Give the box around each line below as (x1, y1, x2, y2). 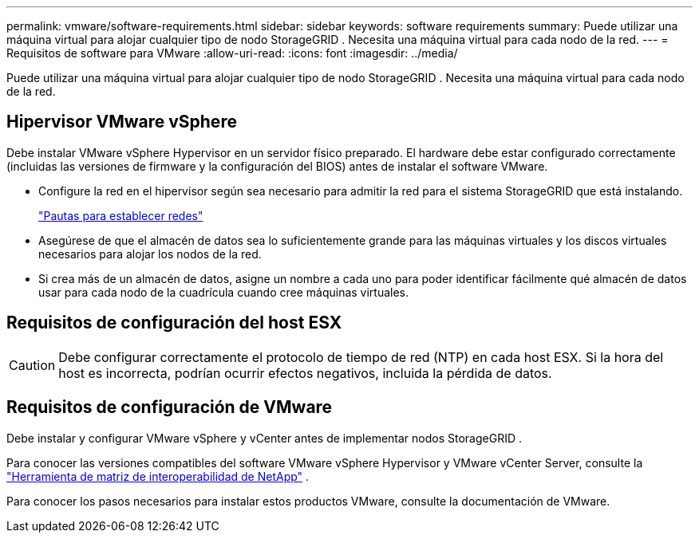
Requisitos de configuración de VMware (6, 397, 333, 418)
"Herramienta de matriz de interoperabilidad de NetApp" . (6, 469, 310, 483)
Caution (9, 356, 56, 373)
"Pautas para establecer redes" (38, 208, 203, 222)
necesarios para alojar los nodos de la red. (38, 246, 262, 261)
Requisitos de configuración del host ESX (6, 313, 342, 333)
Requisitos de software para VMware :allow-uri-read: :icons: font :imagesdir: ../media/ (6, 46, 458, 60)
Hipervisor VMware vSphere (6, 112, 237, 132)
